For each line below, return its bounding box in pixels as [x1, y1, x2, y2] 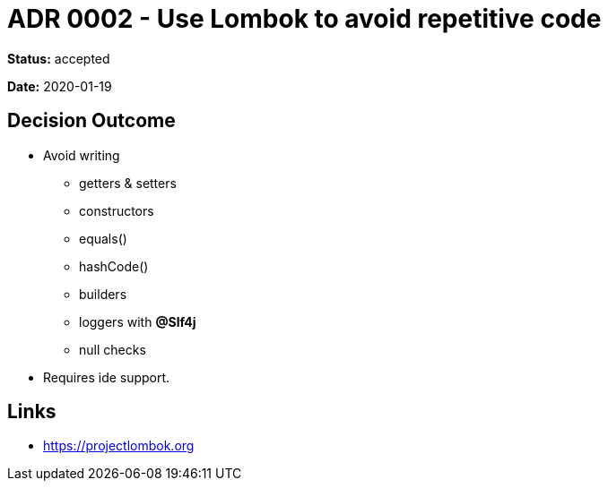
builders [79, 286, 127, 302]
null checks [79, 341, 146, 357]
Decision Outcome [7, 109, 176, 133]
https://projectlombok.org [43, 438, 195, 454]
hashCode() [79, 258, 149, 274]
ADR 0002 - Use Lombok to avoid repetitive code [7, 4, 602, 34]
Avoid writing [43, 147, 120, 163]
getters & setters [79, 175, 177, 191]
